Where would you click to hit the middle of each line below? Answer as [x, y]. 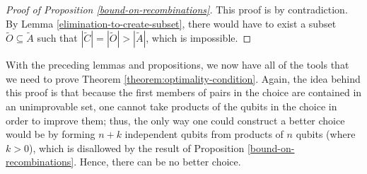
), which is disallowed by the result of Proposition [136, 147]
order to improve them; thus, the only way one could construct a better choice [175, 120]
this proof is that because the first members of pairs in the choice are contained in [184, 92]
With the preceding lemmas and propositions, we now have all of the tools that [177, 65]
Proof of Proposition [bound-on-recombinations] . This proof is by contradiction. [177, 9]
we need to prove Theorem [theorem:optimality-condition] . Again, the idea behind [183, 78]
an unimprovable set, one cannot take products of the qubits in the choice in [171, 106]
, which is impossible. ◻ [199, 38]
